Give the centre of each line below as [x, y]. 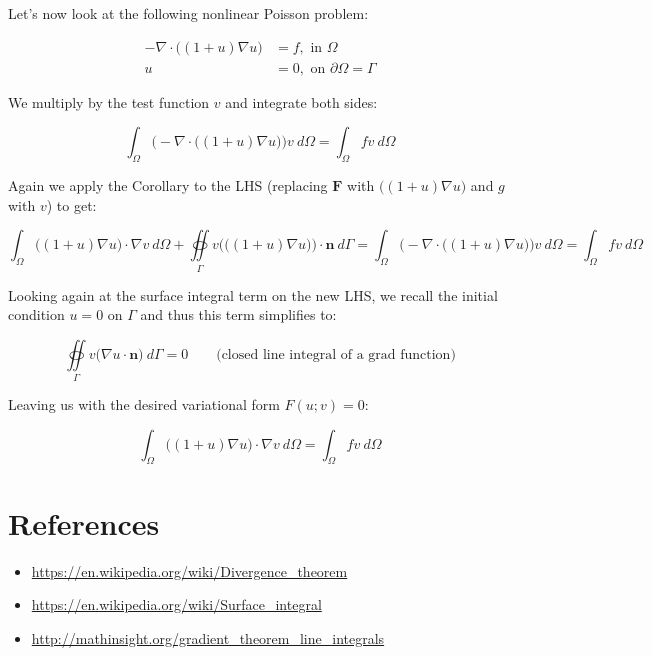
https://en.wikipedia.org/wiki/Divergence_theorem [189, 570]
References [84, 522]
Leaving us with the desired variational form [144, 404]
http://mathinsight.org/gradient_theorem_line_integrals [208, 637]
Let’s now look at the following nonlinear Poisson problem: [188, 13]
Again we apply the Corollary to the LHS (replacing [168, 185]
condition [36, 314]
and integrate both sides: [301, 101]
